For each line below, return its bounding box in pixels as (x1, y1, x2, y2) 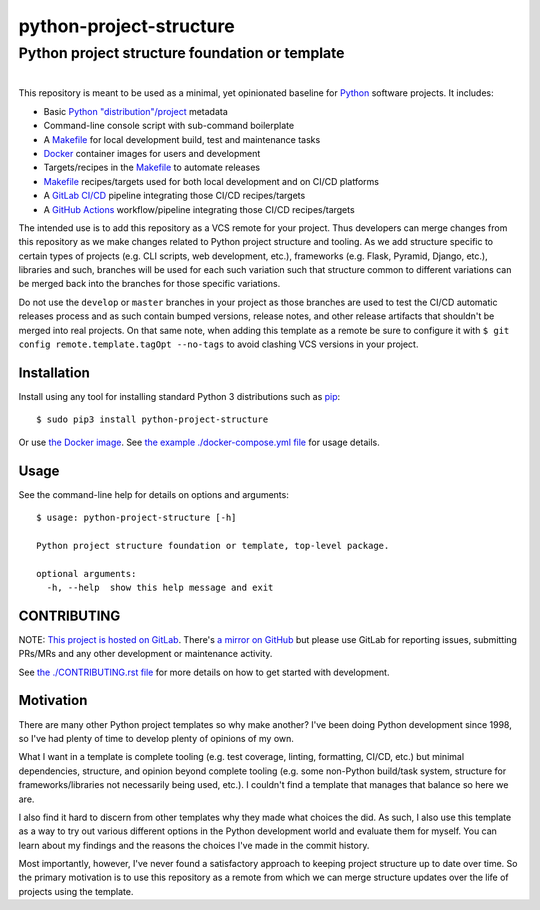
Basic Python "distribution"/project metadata (43, 105, 229, 117)
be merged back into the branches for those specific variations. (18, 278, 281, 290)
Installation (18, 364, 90, 381)
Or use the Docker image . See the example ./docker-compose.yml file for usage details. (18, 436, 380, 448)
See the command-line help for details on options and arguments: (18, 488, 289, 500)
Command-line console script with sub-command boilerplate (43, 120, 295, 132)
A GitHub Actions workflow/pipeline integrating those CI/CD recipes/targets (43, 203, 355, 215)
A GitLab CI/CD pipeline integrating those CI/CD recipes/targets (43, 190, 306, 202)
